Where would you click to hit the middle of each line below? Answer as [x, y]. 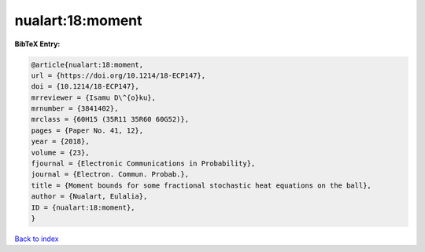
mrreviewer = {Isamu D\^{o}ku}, [94, 97]
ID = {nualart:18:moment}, [83, 207]
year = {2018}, [60, 142]
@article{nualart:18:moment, [87, 64]
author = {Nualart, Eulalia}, [89, 197]
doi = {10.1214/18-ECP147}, [85, 87]
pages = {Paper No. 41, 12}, [87, 130]
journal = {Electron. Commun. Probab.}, [110, 174]
